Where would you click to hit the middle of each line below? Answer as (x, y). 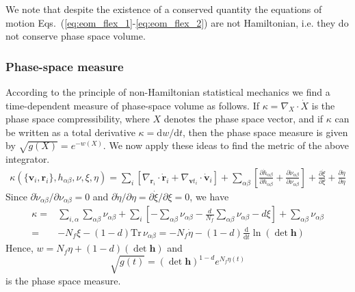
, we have (209, 196)
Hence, (19, 248)
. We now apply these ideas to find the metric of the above (226, 145)
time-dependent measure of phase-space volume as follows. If (132, 105)
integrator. (28, 159)
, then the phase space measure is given (265, 132)
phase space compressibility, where (78, 119)
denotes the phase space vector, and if (244, 119)
